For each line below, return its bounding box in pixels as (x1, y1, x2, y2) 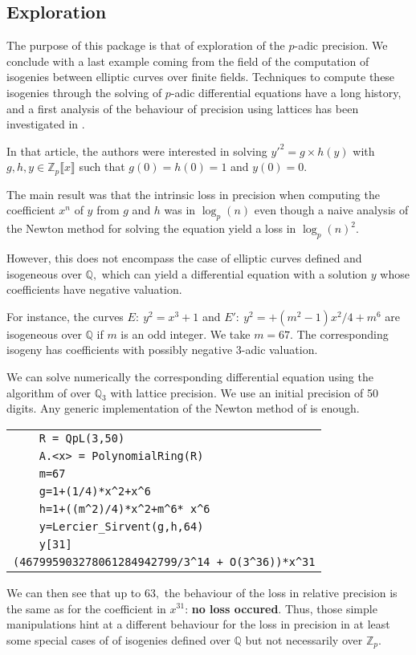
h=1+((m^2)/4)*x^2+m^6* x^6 (39, 502, 210, 515)
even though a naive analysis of (254, 201, 409, 218)
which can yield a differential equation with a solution (101, 265, 368, 282)
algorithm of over (6, 384, 92, 401)
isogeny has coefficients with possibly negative (6, 341, 233, 358)
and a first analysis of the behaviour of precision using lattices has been (6, 100, 359, 116)
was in (164, 201, 196, 218)
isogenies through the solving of (6, 83, 162, 100)
